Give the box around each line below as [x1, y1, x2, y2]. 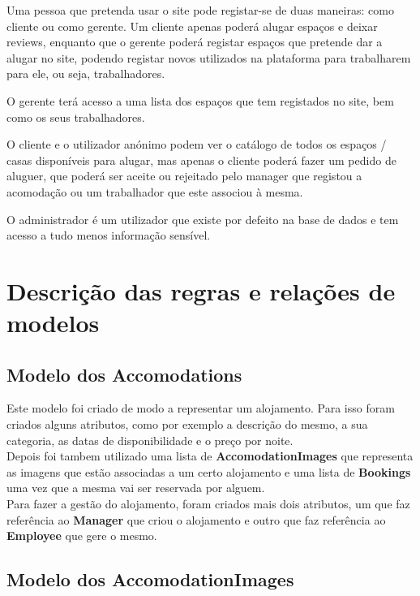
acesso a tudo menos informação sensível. [6, 227, 211, 244]
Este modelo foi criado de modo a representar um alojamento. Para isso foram [6, 399, 395, 417]
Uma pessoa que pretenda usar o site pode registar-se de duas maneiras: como [6, 2, 394, 18]
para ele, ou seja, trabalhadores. [6, 65, 165, 82]
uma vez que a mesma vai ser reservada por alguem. [6, 479, 265, 496]
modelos [6, 306, 100, 339]
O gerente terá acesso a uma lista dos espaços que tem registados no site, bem [6, 92, 394, 109]
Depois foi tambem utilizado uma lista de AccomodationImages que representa [6, 447, 414, 464]
